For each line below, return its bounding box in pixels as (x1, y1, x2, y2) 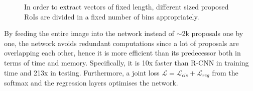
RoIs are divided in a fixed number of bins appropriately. (24, 11, 199, 21)
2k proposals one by (182, 28, 243, 38)
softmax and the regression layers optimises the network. (4, 77, 178, 88)
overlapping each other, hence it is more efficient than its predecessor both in (4, 47, 241, 58)
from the (212, 67, 238, 77)
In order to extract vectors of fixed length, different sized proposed (24, 1, 229, 11)
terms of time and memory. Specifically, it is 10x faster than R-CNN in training (4, 57, 249, 67)
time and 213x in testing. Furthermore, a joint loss (4, 67, 160, 77)
